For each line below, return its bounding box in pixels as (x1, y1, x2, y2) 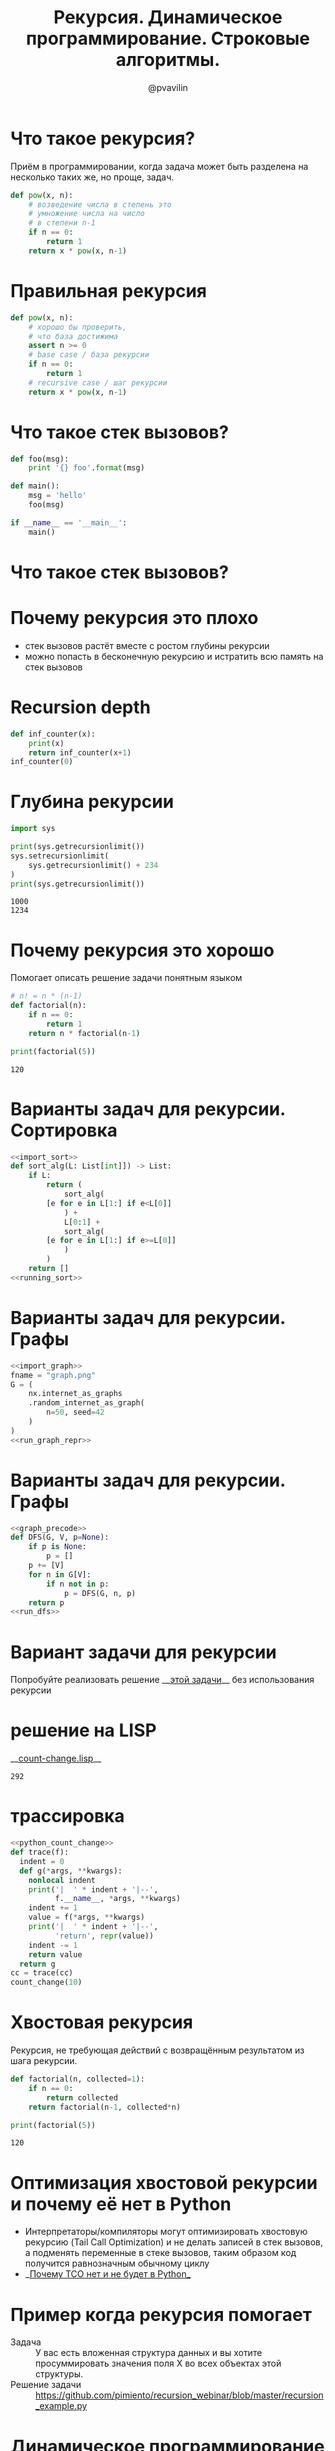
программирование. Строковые (25, 27, 311, 50)
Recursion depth (10, 696, 152, 718)
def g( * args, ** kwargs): (19, 1866, 123, 1876)
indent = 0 (19, 1856, 65, 1866)
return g (19, 1959, 56, 1969)
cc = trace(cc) (10, 1968, 74, 1978)
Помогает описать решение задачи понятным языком (10, 972, 243, 984)
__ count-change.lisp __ (10, 1752, 102, 1765)
